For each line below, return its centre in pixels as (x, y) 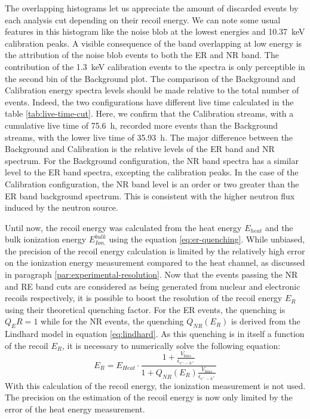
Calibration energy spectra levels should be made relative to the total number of (152, 90)
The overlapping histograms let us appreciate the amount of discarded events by (152, 8)
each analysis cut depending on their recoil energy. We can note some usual (143, 19)
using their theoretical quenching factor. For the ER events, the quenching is (145, 309)
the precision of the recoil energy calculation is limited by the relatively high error (155, 251)
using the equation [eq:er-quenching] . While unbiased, (207, 239)
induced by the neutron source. (62, 207)
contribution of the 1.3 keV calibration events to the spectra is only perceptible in (155, 66)
